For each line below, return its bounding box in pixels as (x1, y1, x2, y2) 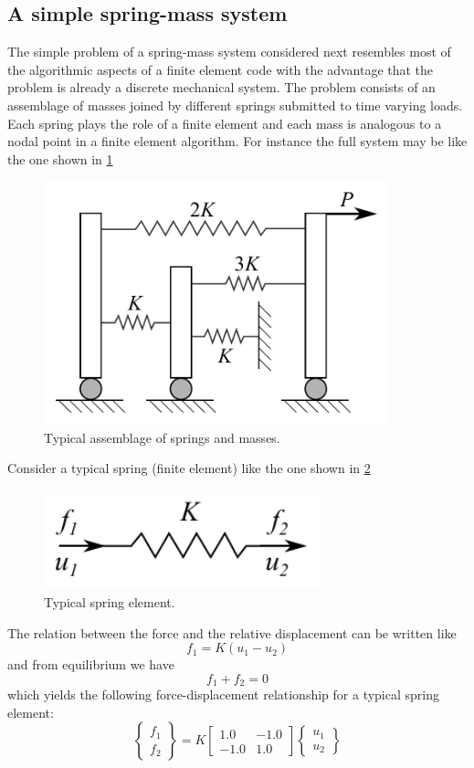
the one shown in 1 (7, 149, 113, 168)
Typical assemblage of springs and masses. (44, 427, 280, 447)
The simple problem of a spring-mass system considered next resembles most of (7, 42, 451, 61)
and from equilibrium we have (7, 655, 174, 674)
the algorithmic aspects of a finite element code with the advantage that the (7, 59, 434, 79)
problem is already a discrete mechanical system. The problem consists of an (7, 78, 436, 97)
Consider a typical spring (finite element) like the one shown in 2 (7, 458, 371, 478)
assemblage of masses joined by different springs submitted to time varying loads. (7, 95, 463, 114)
